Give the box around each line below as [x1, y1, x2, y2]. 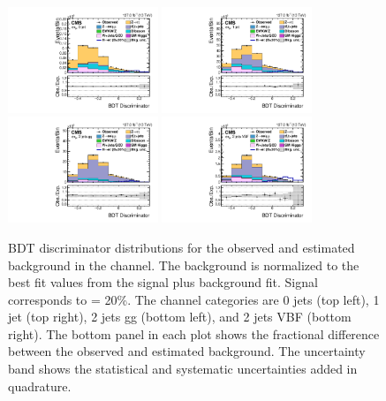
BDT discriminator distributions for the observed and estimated [8, 238, 355, 256]
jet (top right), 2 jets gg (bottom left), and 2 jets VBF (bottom [8, 307, 352, 326]
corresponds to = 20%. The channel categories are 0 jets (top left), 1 [8, 290, 380, 308]
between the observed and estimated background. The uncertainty [8, 342, 366, 360]
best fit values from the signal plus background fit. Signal [8, 273, 318, 291]
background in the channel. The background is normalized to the [8, 255, 360, 274]
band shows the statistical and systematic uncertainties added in [8, 359, 358, 378]
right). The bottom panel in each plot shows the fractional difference [8, 324, 380, 343]
